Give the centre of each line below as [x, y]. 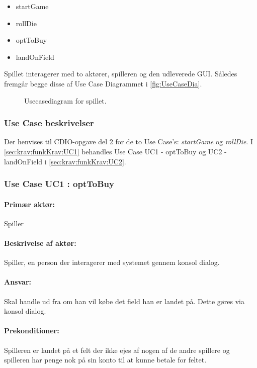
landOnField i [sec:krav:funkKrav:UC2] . [65, 161]
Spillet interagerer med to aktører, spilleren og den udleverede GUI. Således [121, 74]
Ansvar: [18, 282]
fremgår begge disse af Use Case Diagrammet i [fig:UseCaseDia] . [103, 83]
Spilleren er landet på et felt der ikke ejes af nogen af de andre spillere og [117, 350]
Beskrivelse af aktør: [40, 243]
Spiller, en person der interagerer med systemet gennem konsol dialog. [112, 262]
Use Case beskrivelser [49, 123]
